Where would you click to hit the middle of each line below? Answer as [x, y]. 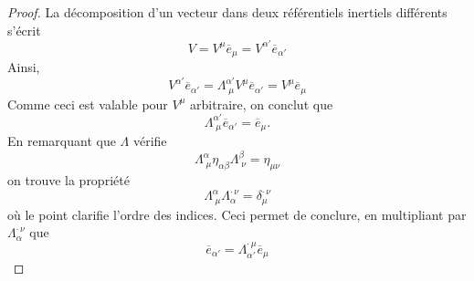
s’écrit [24, 30]
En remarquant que [62, 141]
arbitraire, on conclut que [262, 104]
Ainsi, [24, 67]
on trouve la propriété [68, 180]
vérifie [150, 141]
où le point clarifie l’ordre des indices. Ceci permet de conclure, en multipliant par [237, 214]
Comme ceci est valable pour [88, 104]
